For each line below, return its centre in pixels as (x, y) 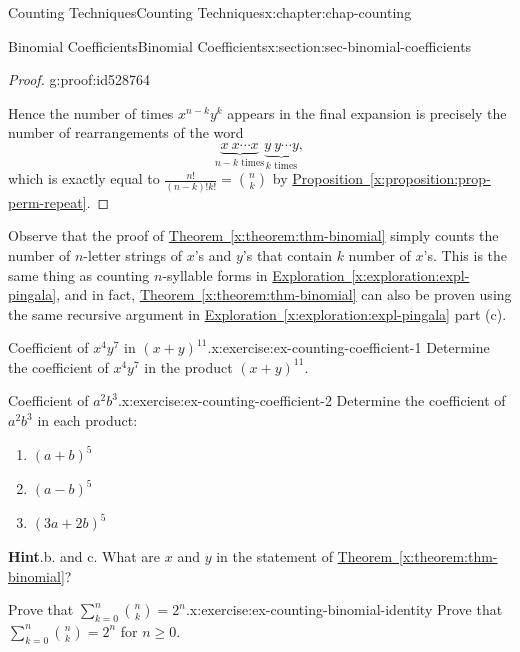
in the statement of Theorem (304, 555)
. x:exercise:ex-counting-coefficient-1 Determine (348, 347)
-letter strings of (132, 254)
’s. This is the (465, 254)
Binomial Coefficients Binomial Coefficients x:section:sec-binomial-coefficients (240, 45)
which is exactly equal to (84, 178)
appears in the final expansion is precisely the (367, 112)
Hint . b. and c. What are (84, 555)
